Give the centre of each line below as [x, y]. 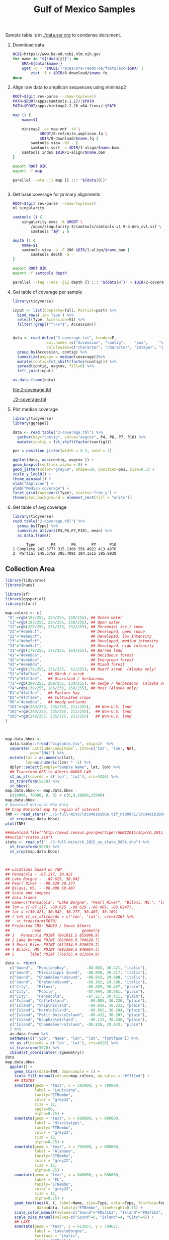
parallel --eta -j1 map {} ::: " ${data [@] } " [60, 180]
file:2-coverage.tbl [32, 390]
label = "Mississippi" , [59, 1123]
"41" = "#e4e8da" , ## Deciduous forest [71, 655]
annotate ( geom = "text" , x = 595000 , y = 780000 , [67, 1086]
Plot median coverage [35, 409]
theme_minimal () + [32, 479]
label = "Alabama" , [55, 1152]
